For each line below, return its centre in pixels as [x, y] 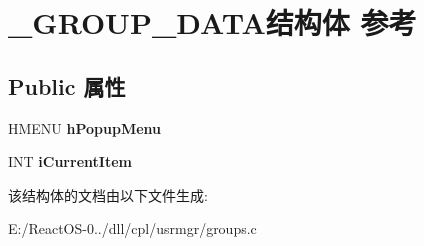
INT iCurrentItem [70, 161]
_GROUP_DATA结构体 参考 [212, 22]
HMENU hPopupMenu [85, 127]
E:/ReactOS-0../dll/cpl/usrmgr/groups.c [132, 228]
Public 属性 [67, 85]
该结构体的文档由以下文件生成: [108, 194]
